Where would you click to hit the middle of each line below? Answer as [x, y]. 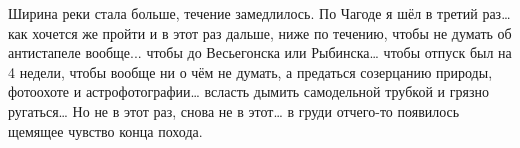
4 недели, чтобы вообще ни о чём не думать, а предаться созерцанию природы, [250, 71]
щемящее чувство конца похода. [105, 130]
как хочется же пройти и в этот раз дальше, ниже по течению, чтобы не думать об [260, 32]
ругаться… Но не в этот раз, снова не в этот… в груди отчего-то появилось [234, 110]
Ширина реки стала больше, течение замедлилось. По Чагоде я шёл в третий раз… [259, 13]
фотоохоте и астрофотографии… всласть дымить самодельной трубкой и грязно [248, 91]
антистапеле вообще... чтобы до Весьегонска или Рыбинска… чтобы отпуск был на [260, 52]
